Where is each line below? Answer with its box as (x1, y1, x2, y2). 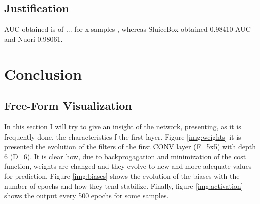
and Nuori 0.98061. (4, 33, 63, 44)
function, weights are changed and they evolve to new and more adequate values (4, 161, 252, 171)
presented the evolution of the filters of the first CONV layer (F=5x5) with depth (4, 141, 256, 152)
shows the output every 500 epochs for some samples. (4, 190, 169, 201)
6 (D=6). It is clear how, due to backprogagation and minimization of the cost (4, 151, 246, 161)
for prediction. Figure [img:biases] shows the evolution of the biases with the (4, 170, 240, 181)
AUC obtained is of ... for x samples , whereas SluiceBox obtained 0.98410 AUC (4, 24, 251, 34)
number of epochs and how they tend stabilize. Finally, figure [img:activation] (4, 180, 243, 191)
